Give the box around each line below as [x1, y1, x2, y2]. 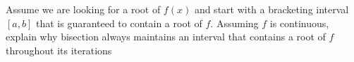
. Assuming [210, 15, 259, 30]
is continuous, [269, 15, 329, 30]
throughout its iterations [6, 42, 112, 57]
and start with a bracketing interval [194, 2, 349, 16]
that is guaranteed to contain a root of [35, 15, 202, 30]
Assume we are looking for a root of [6, 2, 161, 16]
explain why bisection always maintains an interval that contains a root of [6, 29, 326, 44]
